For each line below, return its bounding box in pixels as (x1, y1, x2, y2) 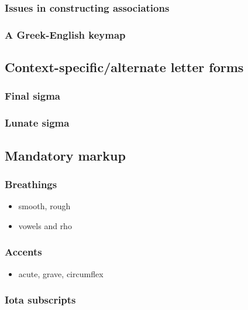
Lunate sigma (5, 115, 70, 130)
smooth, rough (18, 200, 71, 212)
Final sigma (5, 88, 61, 103)
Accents (5, 244, 42, 259)
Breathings (5, 176, 57, 191)
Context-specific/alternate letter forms (5, 58, 244, 76)
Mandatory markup (5, 146, 126, 164)
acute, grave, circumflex (18, 267, 104, 280)
